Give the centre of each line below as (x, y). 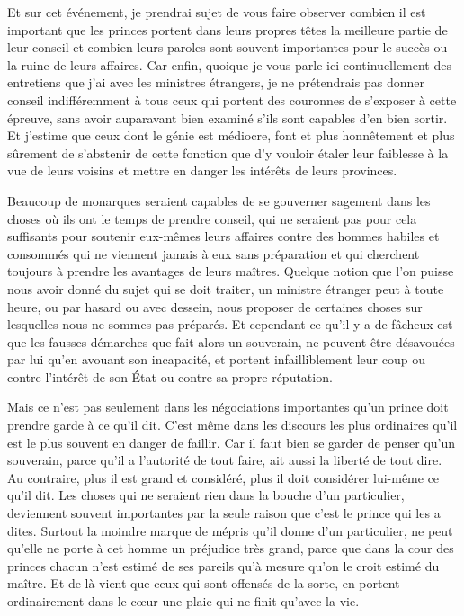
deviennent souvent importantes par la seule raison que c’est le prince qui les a (224, 513)
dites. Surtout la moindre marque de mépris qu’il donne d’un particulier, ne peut (230, 530)
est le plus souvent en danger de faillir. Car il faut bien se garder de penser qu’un (232, 442)
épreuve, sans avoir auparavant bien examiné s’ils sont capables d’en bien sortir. (228, 117)
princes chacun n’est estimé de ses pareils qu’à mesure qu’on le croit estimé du (223, 565)
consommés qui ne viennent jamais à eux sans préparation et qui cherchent (214, 253)
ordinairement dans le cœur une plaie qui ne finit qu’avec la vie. (183, 601)
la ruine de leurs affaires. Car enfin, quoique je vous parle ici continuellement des (229, 64)
